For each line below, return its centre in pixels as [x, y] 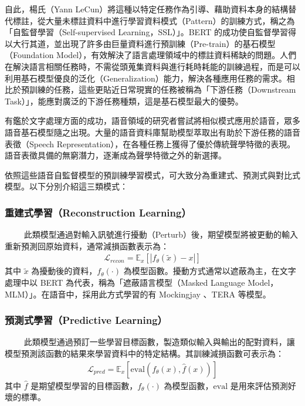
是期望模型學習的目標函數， [84, 385]
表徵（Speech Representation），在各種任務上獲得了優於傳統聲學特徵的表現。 [150, 143]
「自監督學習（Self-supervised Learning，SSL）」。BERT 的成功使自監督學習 [147, 32]
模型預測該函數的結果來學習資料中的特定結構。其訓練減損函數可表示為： [144, 353]
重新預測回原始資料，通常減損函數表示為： [87, 246]
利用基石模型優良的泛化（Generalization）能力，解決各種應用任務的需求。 [146, 78]
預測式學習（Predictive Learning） [86, 320]
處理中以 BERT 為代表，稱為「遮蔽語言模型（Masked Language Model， [142, 282]
